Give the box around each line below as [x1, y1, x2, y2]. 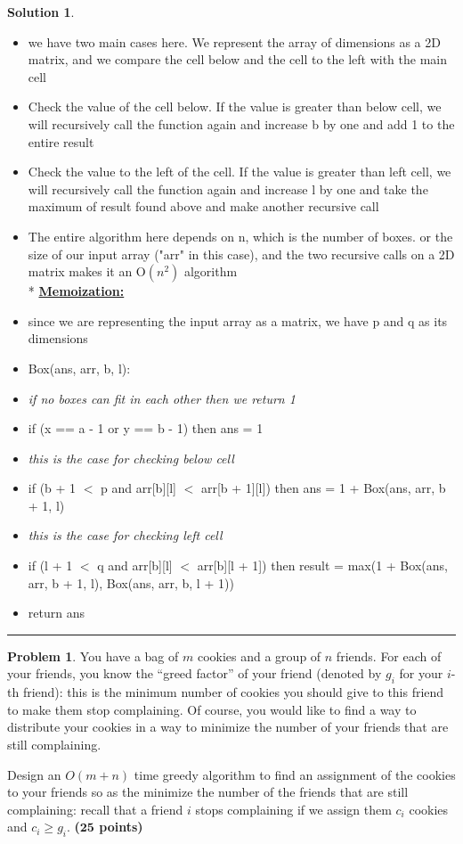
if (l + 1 [28, 556, 73, 575]
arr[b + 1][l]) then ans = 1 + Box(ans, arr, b [200, 479, 446, 497]
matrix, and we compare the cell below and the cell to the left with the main [28, 50, 447, 69]
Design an [7, 765, 61, 783]
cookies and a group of [197, 646, 321, 665]
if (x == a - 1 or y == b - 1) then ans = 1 [28, 419, 264, 438]
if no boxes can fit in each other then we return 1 [28, 389, 296, 407]
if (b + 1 [28, 479, 77, 497]
